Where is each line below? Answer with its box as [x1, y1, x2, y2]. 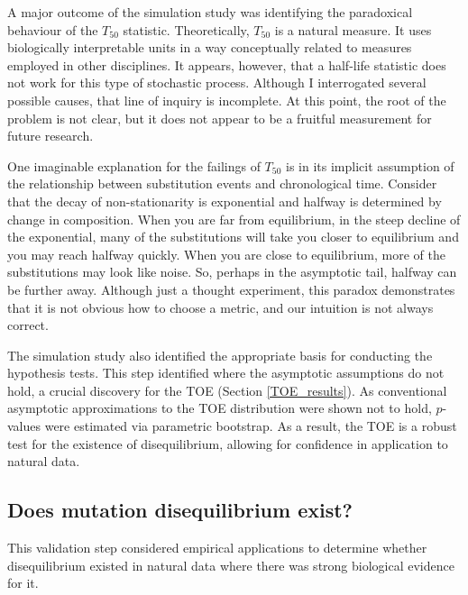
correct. [7, 316, 49, 334]
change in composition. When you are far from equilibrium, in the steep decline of [7, 209, 461, 228]
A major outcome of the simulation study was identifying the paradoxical [7, 3, 413, 21]
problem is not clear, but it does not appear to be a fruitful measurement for [7, 108, 432, 127]
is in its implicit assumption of [286, 156, 454, 175]
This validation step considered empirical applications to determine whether [7, 538, 427, 557]
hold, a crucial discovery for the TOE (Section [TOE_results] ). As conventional [7, 380, 447, 399]
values [7, 416, 41, 435]
